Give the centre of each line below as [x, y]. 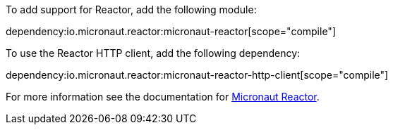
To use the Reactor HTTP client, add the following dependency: [153, 53]
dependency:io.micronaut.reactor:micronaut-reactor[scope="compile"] [171, 31]
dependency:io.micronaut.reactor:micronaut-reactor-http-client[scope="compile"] [197, 75]
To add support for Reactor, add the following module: [131, 9]
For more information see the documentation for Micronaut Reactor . [163, 97]
